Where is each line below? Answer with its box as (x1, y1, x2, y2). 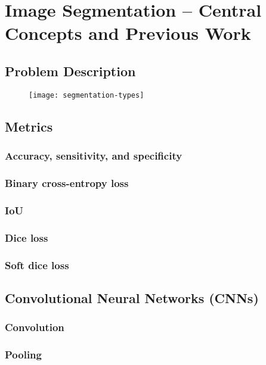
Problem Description (5, 61, 136, 80)
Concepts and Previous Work (5, 21, 251, 45)
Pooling (5, 347, 42, 361)
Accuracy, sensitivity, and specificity (5, 148, 183, 163)
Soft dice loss (5, 257, 69, 272)
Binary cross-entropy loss (5, 175, 129, 190)
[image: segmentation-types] (29, 91, 144, 99)
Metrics (5, 117, 53, 135)
